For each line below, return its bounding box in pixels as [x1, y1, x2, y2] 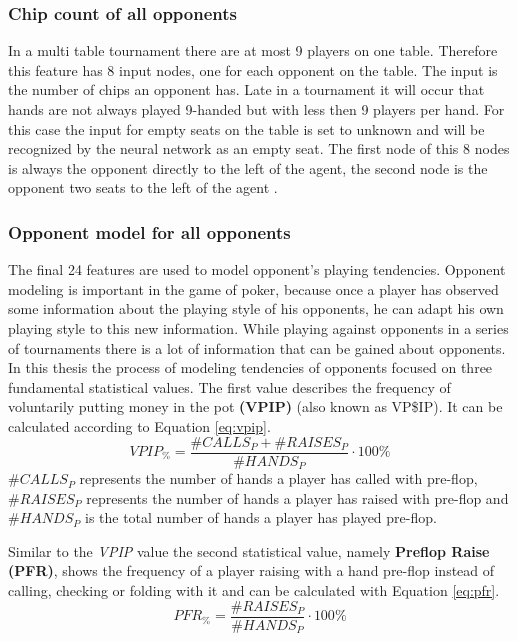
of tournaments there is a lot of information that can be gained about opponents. [8, 337, 506, 358]
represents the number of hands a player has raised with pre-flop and [86, 487, 509, 508]
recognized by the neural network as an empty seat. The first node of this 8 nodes [8, 138, 510, 159]
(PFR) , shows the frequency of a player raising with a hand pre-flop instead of [8, 560, 495, 581]
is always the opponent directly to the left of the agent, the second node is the [8, 157, 488, 178]
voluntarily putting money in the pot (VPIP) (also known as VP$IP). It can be [8, 396, 503, 417]
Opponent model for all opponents [8, 219, 291, 244]
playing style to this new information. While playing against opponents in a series [8, 317, 509, 338]
